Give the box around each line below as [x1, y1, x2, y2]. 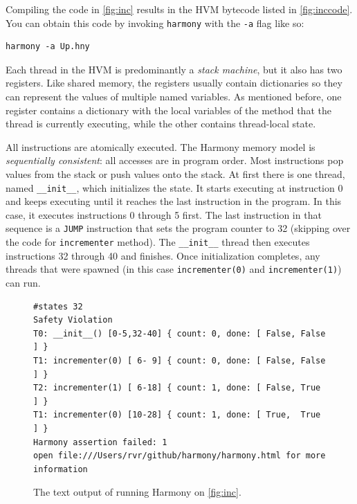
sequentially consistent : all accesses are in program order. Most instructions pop [6, 153, 344, 168]
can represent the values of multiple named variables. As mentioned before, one [6, 89, 342, 104]
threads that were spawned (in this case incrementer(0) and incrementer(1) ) [6, 262, 342, 276]
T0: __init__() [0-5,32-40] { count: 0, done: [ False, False [33, 328, 326, 339]
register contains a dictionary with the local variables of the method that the [6, 102, 331, 117]
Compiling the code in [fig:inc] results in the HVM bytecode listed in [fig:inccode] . [6, 2, 353, 16]
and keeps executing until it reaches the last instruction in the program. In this [6, 194, 342, 208]
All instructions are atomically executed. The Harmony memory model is [6, 139, 315, 154]
